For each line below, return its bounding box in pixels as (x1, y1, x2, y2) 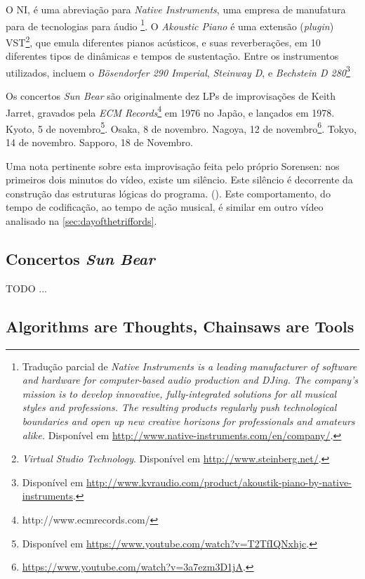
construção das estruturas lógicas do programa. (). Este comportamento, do (6, 186, 331, 200)
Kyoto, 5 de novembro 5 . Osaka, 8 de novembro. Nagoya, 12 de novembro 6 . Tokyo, (6, 119, 357, 136)
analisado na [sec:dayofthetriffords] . (6, 214, 157, 228)
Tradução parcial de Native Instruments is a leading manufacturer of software (22, 358, 357, 373)
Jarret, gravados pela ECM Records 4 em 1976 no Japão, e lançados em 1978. (6, 103, 335, 119)
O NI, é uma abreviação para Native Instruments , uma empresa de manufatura (6, 2, 346, 16)
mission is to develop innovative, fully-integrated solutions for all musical (22, 386, 337, 401)
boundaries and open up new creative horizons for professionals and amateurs (22, 413, 355, 428)
